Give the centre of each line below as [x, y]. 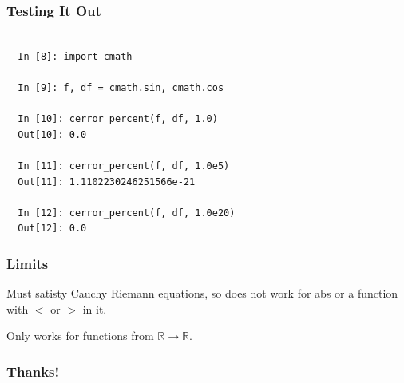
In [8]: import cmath [75, 56]
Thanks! [33, 371]
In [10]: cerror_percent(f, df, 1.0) [118, 119]
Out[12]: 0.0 [52, 229]
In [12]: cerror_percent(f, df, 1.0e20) [127, 213]
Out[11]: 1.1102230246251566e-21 [107, 182]
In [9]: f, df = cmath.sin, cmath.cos [121, 88]
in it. [95, 308]
